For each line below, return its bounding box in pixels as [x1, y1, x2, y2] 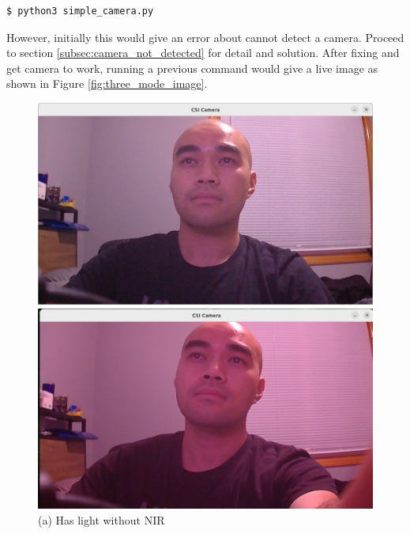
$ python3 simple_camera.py [6, 6, 154, 17]
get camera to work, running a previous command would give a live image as [6, 59, 378, 76]
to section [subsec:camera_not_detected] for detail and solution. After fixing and [6, 44, 400, 61]
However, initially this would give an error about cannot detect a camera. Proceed [6, 28, 404, 45]
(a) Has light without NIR [38, 511, 165, 528]
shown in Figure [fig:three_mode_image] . [6, 75, 208, 92]
